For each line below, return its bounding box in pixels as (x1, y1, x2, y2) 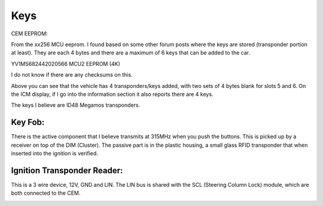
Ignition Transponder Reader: (11, 165, 123, 175)
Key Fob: (11, 117, 45, 128)
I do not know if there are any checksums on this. (11, 71, 133, 78)
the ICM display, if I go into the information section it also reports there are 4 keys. (11, 90, 214, 98)
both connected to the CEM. (11, 189, 81, 197)
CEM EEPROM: (11, 30, 48, 37)
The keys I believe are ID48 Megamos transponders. (11, 102, 141, 109)
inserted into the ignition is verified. (11, 150, 99, 157)
